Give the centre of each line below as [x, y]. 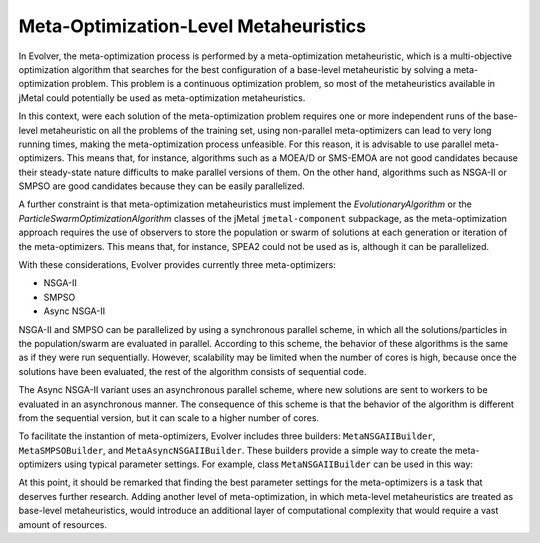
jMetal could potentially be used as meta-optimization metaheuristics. [162, 97]
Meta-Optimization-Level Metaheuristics [192, 26]
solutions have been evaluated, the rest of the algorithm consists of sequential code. [192, 371]
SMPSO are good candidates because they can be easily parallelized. [161, 186]
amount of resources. [62, 524]
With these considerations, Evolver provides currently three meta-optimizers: [177, 265]
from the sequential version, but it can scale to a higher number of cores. [169, 417]
